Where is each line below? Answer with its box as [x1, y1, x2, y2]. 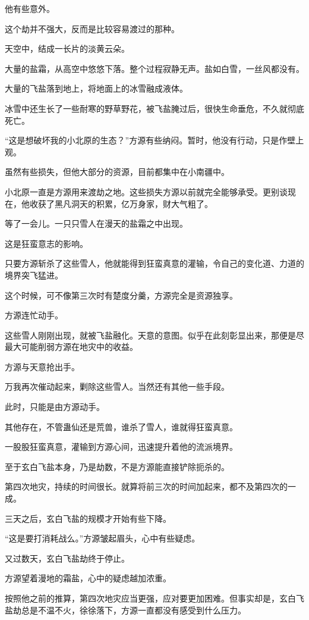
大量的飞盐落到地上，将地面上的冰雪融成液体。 [5, 82, 188, 95]
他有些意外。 [5, 2, 55, 14]
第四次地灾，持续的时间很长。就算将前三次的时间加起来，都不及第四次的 [5, 480, 288, 493]
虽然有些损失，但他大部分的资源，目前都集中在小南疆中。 [5, 165, 229, 178]
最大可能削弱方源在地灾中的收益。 [5, 340, 138, 353]
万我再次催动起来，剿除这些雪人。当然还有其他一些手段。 [5, 380, 229, 393]
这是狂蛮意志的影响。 [5, 237, 88, 249]
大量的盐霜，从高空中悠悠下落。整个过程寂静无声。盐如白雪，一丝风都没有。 [5, 62, 304, 74]
